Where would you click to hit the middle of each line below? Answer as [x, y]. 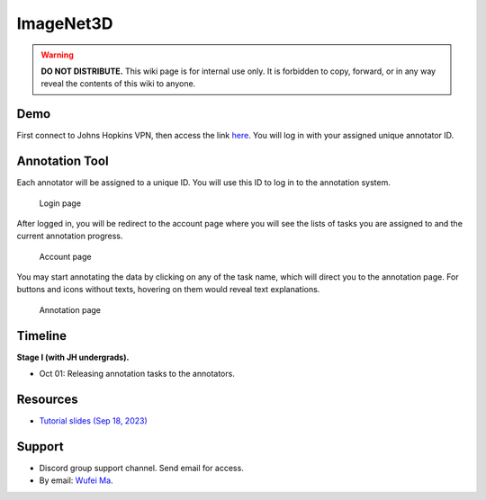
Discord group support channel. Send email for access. [142, 468]
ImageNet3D [65, 23]
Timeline [42, 336]
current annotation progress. [70, 236]
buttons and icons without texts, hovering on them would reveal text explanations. [168, 290]
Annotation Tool [63, 161]
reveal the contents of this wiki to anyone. [118, 84]
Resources [47, 399]
